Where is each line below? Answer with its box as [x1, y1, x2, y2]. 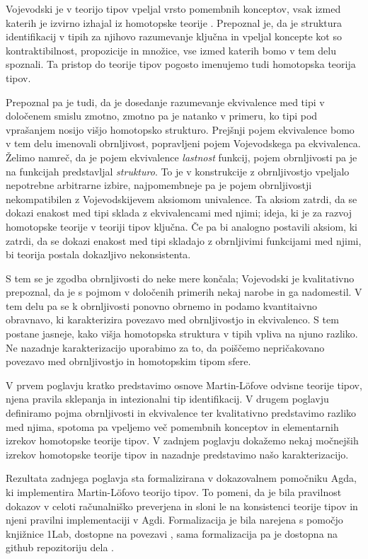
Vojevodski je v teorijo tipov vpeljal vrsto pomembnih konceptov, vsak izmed [6, 1, 341, 16]
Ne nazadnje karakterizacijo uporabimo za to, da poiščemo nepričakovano [6, 340, 325, 355]
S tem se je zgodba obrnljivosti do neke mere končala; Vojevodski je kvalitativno [6, 270, 355, 285]
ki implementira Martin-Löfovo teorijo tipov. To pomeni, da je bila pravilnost [6, 485, 342, 499]
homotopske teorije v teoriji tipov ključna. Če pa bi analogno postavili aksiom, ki [6, 219, 357, 234]
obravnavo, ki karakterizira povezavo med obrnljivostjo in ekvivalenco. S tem [6, 312, 339, 327]
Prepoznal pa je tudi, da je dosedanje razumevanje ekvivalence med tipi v [6, 94, 325, 109]
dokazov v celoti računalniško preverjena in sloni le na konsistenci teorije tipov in [6, 498, 358, 513]
